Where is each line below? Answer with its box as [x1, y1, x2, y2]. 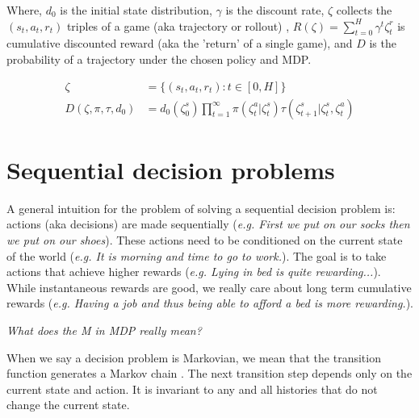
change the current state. [6, 396, 130, 413]
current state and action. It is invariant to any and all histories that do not [6, 380, 378, 397]
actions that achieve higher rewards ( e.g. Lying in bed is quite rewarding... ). [6, 263, 381, 280]
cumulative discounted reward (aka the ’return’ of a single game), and [6, 35, 353, 52]
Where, [6, 2, 42, 18]
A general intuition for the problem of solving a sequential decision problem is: [6, 199, 396, 216]
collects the [336, 2, 392, 18]
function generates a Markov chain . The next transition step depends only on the [6, 365, 413, 382]
